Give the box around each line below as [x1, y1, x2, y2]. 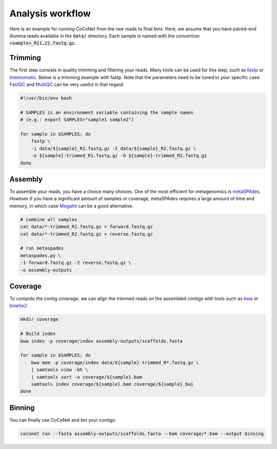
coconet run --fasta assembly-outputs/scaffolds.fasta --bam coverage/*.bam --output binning [20, 430, 264, 437]
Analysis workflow [9, 8, 91, 19]
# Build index [20, 331, 56, 337]
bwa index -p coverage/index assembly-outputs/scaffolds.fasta [20, 338, 183, 344]
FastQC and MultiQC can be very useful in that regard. [9, 81, 125, 87]
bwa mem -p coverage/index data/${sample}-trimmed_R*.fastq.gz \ [31, 360, 199, 365]
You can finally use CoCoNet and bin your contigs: [9, 417, 116, 423]
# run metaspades [20, 245, 64, 252]
